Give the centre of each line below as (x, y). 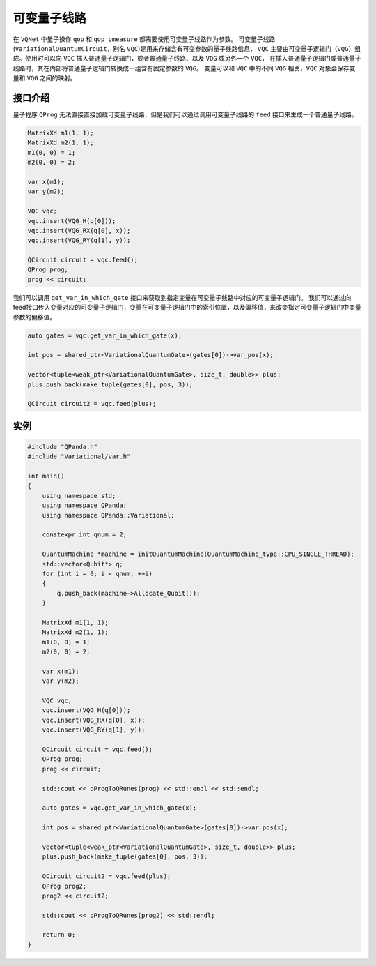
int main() (46, 476)
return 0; (59, 935)
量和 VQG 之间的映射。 (45, 78)
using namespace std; (79, 496)
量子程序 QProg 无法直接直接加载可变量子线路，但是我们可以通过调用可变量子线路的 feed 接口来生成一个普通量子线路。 (185, 114)
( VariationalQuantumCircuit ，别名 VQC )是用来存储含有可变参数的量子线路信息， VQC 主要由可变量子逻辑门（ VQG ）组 (187, 48)
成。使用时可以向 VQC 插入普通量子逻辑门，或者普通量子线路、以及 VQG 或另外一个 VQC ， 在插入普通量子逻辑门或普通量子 (187, 59)
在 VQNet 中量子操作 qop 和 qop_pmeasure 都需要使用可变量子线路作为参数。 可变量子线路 (144, 39)
